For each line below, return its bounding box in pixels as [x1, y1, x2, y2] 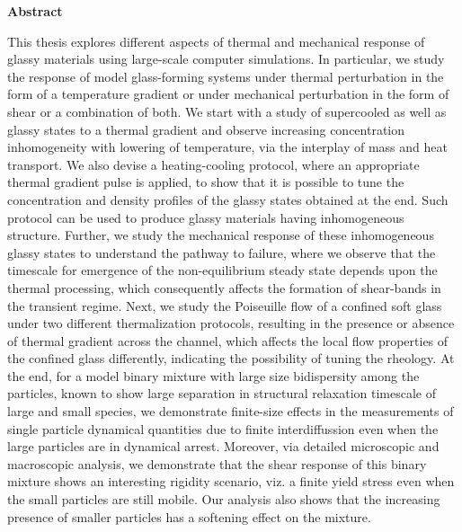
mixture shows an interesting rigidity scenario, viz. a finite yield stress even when [7, 472, 455, 491]
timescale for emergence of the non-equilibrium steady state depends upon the [7, 261, 438, 279]
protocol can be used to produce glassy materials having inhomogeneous [7, 208, 404, 226]
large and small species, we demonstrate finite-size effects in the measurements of [7, 402, 454, 421]
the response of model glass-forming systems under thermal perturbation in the [7, 66, 444, 85]
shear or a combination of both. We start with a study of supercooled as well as [7, 102, 447, 120]
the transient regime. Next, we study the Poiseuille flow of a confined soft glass [7, 296, 442, 315]
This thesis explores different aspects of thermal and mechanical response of [7, 31, 425, 50]
